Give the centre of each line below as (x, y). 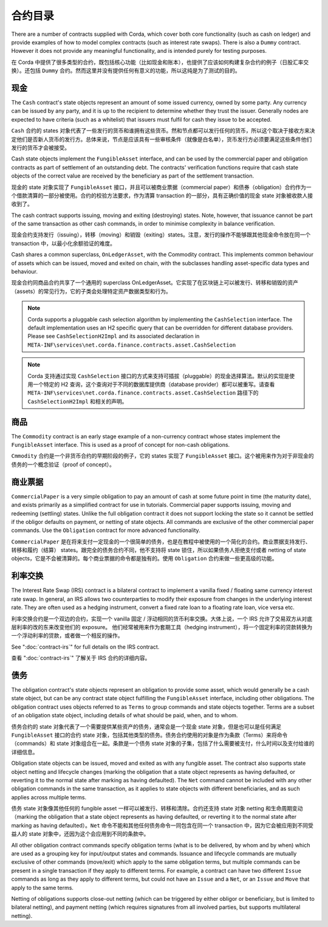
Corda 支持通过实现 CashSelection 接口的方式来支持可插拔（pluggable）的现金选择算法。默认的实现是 (159, 376)
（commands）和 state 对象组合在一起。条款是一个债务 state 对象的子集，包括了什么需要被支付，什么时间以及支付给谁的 (163, 743)
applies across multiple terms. (49, 797)
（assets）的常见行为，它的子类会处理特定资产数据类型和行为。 (91, 291)
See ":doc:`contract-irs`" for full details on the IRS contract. (85, 647)
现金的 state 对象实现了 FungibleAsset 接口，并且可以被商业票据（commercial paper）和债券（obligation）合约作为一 (161, 187)
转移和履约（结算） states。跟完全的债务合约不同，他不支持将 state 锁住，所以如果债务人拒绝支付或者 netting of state (159, 550)
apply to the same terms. (43, 887)
